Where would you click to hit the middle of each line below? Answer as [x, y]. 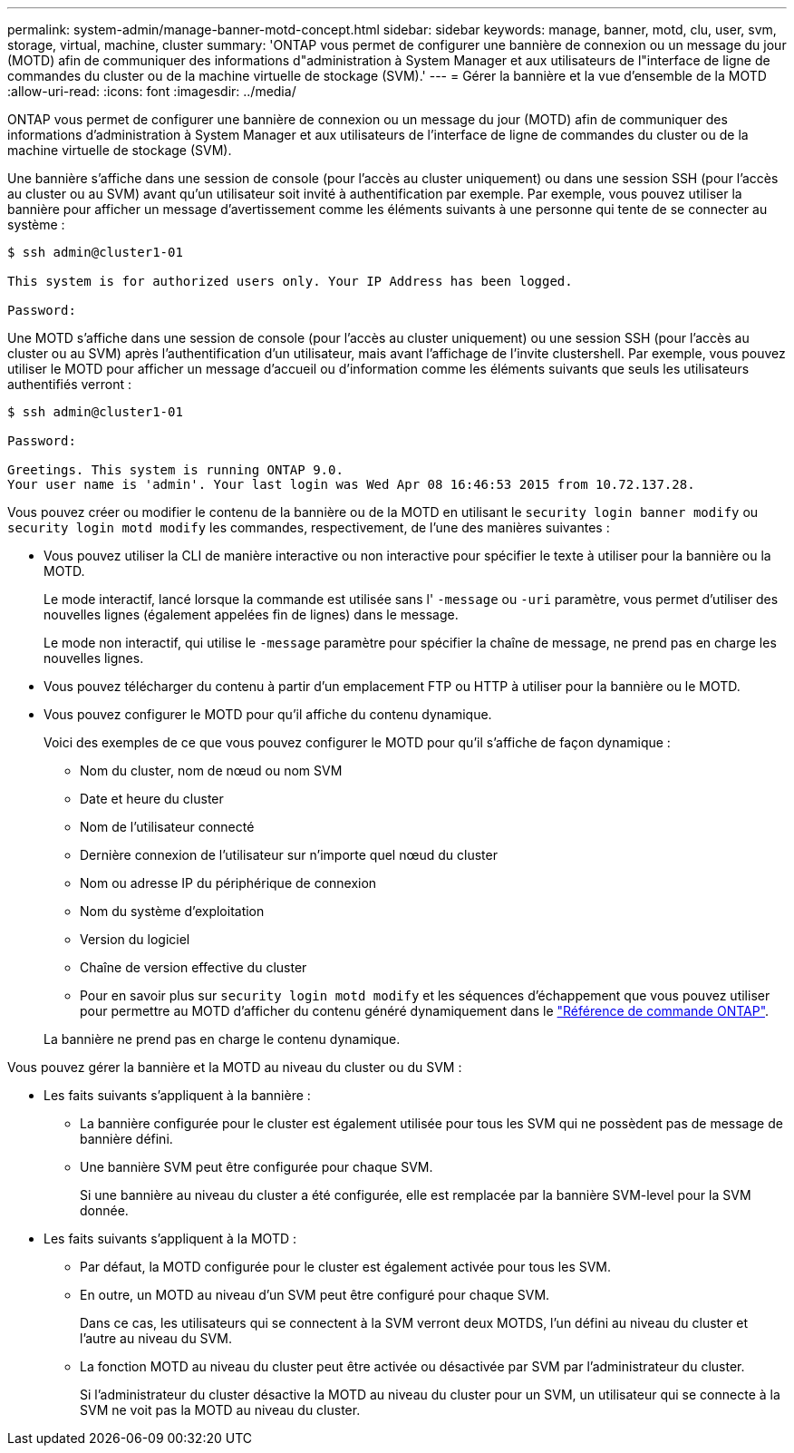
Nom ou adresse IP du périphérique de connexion [228, 883]
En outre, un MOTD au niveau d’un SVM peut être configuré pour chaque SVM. [315, 1295]
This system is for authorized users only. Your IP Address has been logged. [290, 281]
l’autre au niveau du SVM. [156, 1338]
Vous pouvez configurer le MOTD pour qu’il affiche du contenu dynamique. [268, 714]
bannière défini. [126, 1139]
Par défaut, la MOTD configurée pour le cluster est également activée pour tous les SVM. [346, 1267]
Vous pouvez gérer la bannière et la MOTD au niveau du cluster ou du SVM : [235, 1067]
